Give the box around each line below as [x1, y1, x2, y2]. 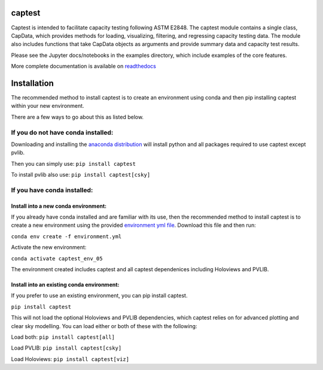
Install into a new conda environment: [11, 202, 107, 210]
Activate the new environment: [11, 244, 87, 251]
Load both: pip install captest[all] [11, 333, 115, 341]
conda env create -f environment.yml [11, 233, 122, 239]
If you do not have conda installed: [11, 128, 114, 137]
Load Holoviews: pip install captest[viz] [11, 355, 130, 362]
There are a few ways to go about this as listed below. [11, 113, 144, 120]
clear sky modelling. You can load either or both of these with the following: [11, 322, 197, 329]
